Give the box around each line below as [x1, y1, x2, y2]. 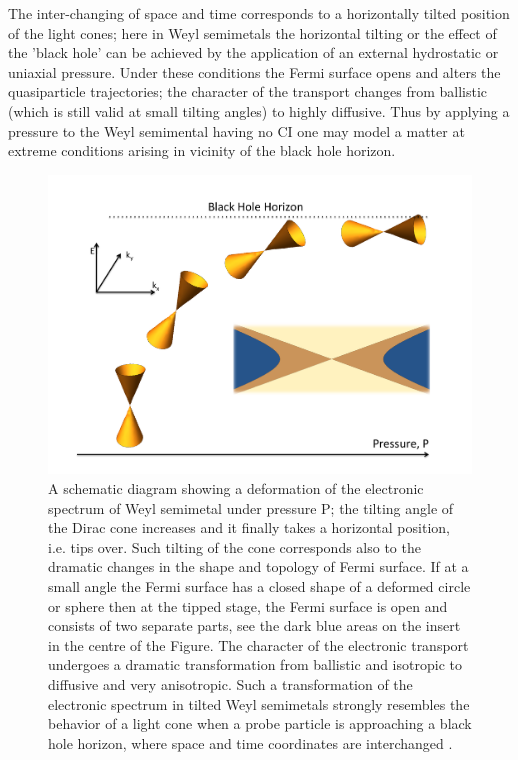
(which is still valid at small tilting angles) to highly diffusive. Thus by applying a [8, 100, 510, 121]
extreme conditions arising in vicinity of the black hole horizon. [8, 140, 396, 161]
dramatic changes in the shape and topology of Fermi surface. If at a [48, 556, 469, 577]
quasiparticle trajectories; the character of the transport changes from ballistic [8, 81, 488, 102]
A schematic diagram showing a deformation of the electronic [48, 478, 424, 498]
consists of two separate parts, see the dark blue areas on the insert [48, 615, 461, 636]
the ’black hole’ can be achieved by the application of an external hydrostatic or [8, 42, 499, 63]
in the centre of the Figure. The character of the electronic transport [48, 634, 469, 655]
